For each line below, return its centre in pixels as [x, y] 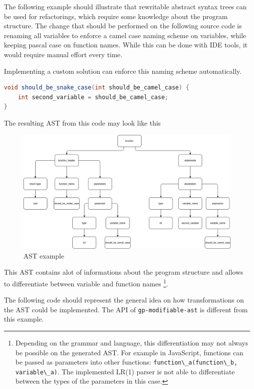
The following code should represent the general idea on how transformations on [124, 300]
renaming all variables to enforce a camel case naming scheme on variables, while [125, 35]
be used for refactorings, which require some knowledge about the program [116, 16]
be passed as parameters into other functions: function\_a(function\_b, [127, 362]
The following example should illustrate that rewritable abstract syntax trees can [125, 6]
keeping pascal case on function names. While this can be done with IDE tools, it [126, 45]
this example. [24, 319]
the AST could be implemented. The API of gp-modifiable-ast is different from [126, 309]
